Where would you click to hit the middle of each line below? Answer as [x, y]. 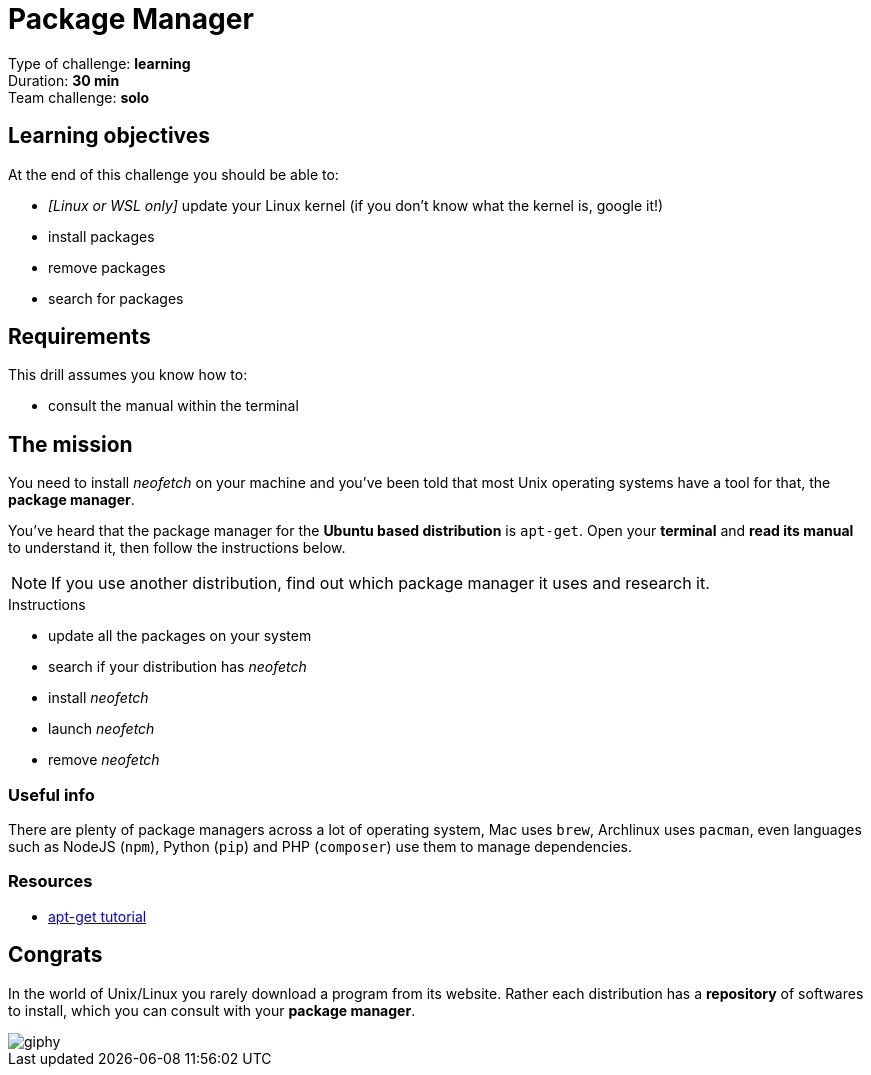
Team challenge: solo [79, 97]
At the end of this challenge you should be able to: [173, 174]
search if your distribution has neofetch [177, 667]
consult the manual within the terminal [173, 406]
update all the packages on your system [180, 636]
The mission [70, 444]
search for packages [116, 298]
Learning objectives [109, 136]
